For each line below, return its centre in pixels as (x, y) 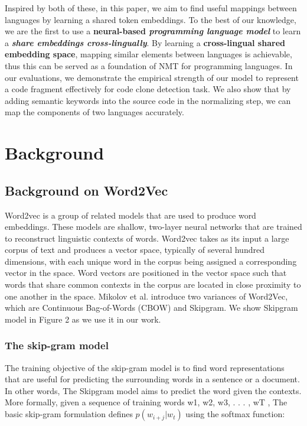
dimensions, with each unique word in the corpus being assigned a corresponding (151, 261)
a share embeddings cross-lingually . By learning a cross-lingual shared (145, 42)
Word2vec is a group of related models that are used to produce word (130, 215)
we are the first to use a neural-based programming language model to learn (153, 31)
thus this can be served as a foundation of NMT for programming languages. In (149, 65)
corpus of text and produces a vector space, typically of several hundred (135, 250)
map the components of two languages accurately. (94, 112)
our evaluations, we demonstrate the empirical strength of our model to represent (152, 77)
